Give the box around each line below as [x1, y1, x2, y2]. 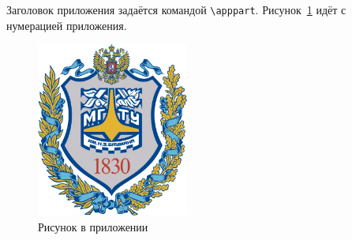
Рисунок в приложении [38, 218, 148, 234]
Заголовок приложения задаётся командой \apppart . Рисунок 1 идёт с [6, 2, 346, 17]
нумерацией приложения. [6, 17, 127, 33]
